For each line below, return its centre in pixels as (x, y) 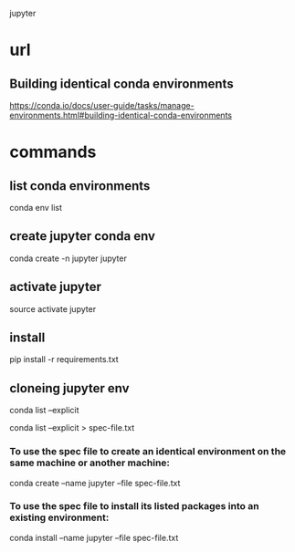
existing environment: (59, 517)
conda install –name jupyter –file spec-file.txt (94, 537)
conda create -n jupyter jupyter (68, 258)
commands (53, 152)
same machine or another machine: (90, 463)
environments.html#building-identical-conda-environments (121, 115)
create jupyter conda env (82, 236)
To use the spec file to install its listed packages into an (134, 506)
